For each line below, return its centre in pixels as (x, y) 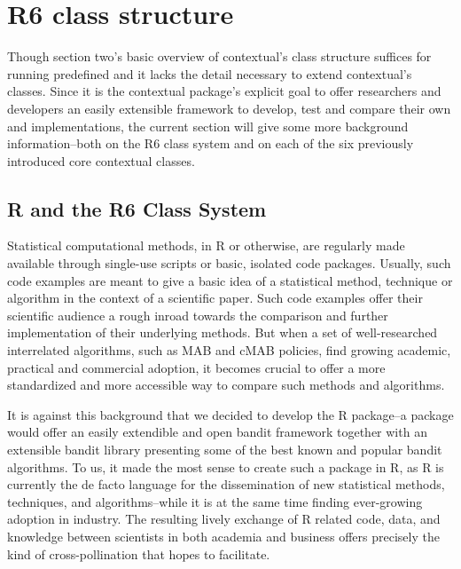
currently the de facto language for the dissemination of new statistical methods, (226, 484)
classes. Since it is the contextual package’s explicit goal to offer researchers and (224, 91)
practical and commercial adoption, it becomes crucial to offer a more (196, 367)
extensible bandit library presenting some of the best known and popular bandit (225, 450)
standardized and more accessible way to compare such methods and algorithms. (226, 385)
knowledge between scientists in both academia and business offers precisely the (223, 536)
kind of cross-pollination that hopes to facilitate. (139, 553)
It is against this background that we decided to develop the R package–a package (230, 414)
